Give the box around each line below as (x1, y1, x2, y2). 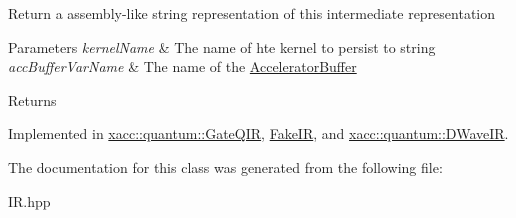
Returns (8, 89, 57, 110)
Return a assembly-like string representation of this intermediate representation (8, 3, 496, 23)
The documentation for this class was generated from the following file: (8, 156, 443, 177)
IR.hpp (8, 190, 51, 211)
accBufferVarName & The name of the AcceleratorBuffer (8, 56, 357, 77)
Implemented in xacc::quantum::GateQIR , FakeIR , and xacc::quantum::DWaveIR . (8, 123, 509, 144)
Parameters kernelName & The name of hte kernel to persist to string (8, 36, 436, 57)
